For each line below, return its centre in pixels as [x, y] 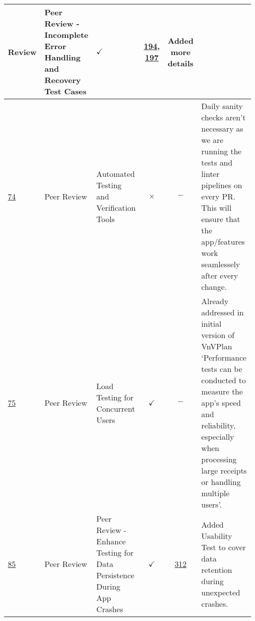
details [181, 63]
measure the [222, 391]
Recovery [63, 80]
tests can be [222, 369]
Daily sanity [222, 106]
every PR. [218, 196]
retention [217, 569]
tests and [217, 162]
